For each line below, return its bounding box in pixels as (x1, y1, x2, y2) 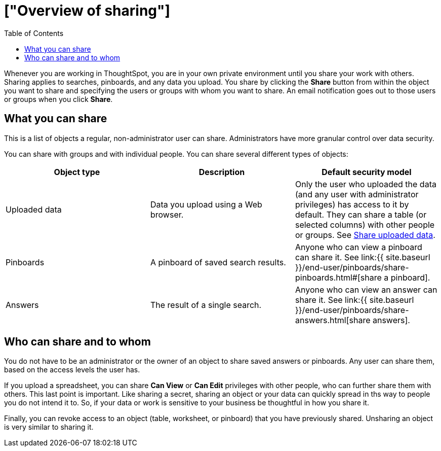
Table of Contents (4, 28, 64, 38)
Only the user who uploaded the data (295, 179, 436, 189)
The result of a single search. (150, 299, 262, 310)
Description (198, 166, 245, 177)
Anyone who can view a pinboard (295, 241, 422, 252)
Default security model (322, 166, 412, 177)
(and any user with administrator (295, 189, 419, 199)
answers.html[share (295, 315, 371, 325)
